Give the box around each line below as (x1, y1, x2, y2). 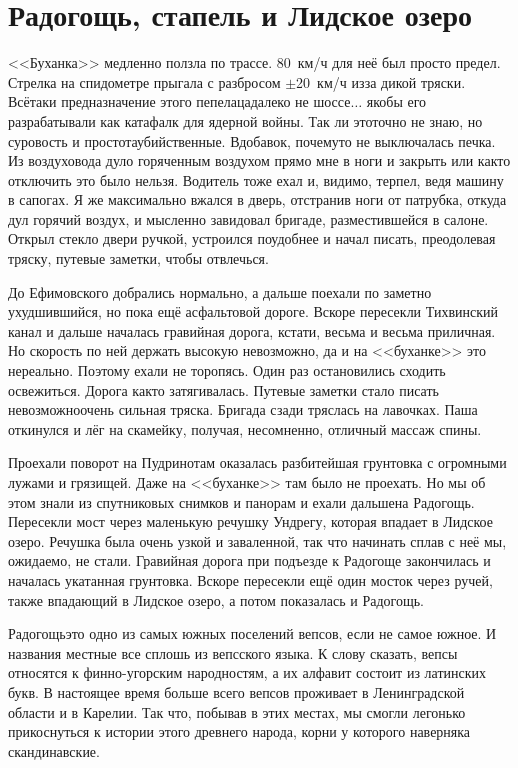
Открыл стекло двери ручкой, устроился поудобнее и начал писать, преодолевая (8, 228, 496, 249)
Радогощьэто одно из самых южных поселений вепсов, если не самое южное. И (8, 623, 497, 644)
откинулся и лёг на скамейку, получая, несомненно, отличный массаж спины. (8, 418, 482, 439)
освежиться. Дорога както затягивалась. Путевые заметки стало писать (8, 379, 439, 400)
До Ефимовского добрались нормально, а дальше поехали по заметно (8, 281, 432, 302)
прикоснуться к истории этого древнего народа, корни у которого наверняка (8, 721, 471, 742)
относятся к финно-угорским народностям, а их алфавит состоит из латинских (8, 662, 487, 683)
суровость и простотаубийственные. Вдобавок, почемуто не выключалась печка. (8, 130, 496, 151)
